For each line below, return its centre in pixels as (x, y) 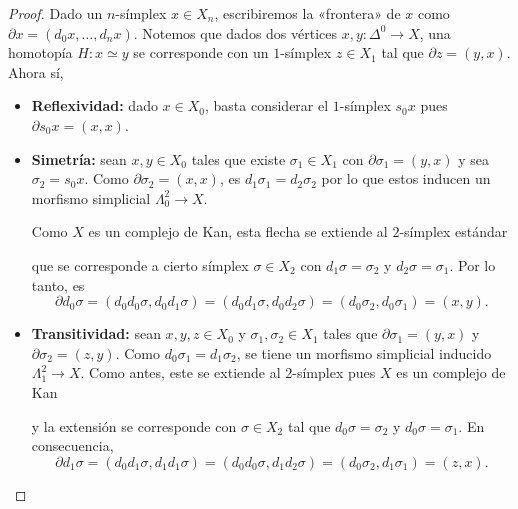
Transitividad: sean (96, 333)
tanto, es (58, 284)
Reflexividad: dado (94, 105)
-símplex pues (334, 372)
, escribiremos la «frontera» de (307, 13)
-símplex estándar (453, 231)
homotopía (40, 52)
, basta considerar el (267, 105)
